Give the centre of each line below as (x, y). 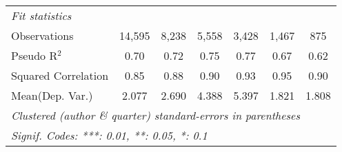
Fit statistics (41, 15)
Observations (42, 35)
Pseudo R (34, 55)
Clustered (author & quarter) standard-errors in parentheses (155, 115)
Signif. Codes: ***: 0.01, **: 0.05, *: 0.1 (109, 135)
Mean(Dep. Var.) (52, 95)
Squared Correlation (60, 75)
